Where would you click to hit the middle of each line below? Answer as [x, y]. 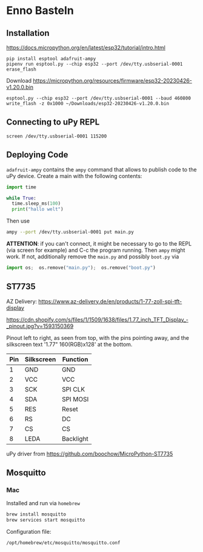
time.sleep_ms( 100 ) [36, 204]
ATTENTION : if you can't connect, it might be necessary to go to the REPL [99, 243]
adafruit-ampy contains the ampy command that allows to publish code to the [101, 169]
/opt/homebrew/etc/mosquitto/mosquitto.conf [63, 543]
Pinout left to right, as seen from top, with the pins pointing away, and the [98, 337]
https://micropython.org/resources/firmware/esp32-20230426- [113, 81]
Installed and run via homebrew [43, 503]
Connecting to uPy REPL [53, 122]
